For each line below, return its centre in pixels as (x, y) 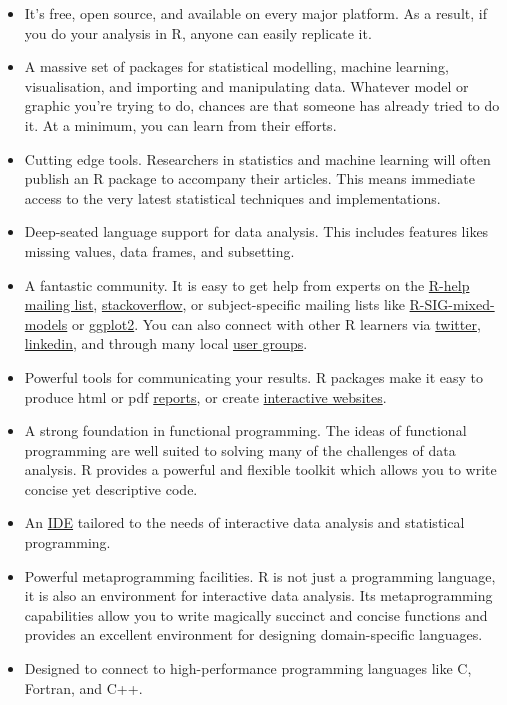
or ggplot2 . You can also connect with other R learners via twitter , (276, 323)
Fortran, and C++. (83, 687)
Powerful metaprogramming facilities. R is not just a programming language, (260, 575)
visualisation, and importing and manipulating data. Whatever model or (246, 85)
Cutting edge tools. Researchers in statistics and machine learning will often (257, 158)
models (46, 323)
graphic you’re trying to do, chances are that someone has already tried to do (262, 105)
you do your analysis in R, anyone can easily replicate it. (198, 32)
